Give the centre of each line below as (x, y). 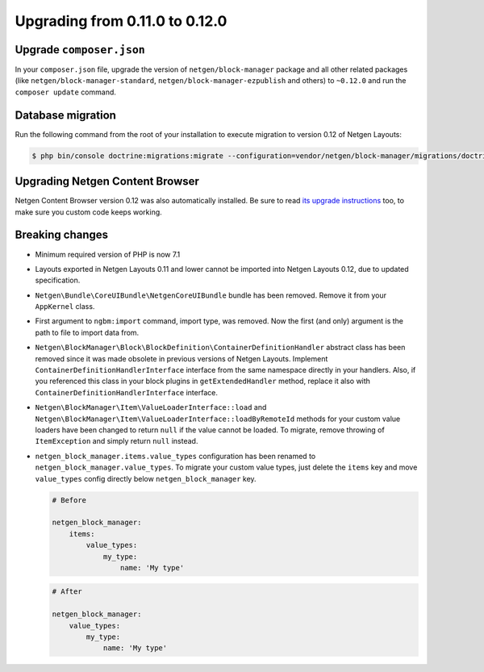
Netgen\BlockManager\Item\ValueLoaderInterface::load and (151, 407)
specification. (58, 280)
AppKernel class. (65, 307)
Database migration (66, 115)
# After (67, 592)
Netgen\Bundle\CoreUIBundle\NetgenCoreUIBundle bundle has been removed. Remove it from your (211, 295)
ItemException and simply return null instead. (117, 441)
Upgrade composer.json (80, 50)
